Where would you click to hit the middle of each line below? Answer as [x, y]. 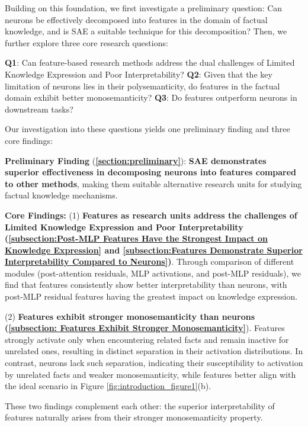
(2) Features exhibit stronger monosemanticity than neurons [130, 316]
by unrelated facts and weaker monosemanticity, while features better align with [150, 374]
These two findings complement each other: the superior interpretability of [140, 405]
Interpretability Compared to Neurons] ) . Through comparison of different [150, 261]
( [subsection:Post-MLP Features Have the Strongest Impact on [136, 238]
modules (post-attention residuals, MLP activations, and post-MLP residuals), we [153, 273]
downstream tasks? [39, 109]
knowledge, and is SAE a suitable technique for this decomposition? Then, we [146, 31]
